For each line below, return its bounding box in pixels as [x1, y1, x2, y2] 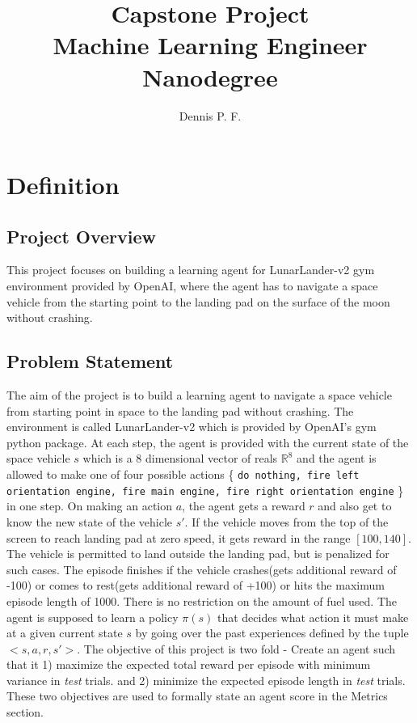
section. [6, 704, 44, 721]
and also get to [318, 497, 392, 514]
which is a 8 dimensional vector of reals [82, 450, 278, 467]
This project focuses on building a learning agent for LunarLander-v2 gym [6, 261, 375, 278]
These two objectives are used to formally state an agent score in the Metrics [6, 687, 388, 704]
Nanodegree [142, 60, 278, 93]
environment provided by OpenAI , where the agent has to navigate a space [6, 277, 378, 294]
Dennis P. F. [179, 107, 242, 124]
